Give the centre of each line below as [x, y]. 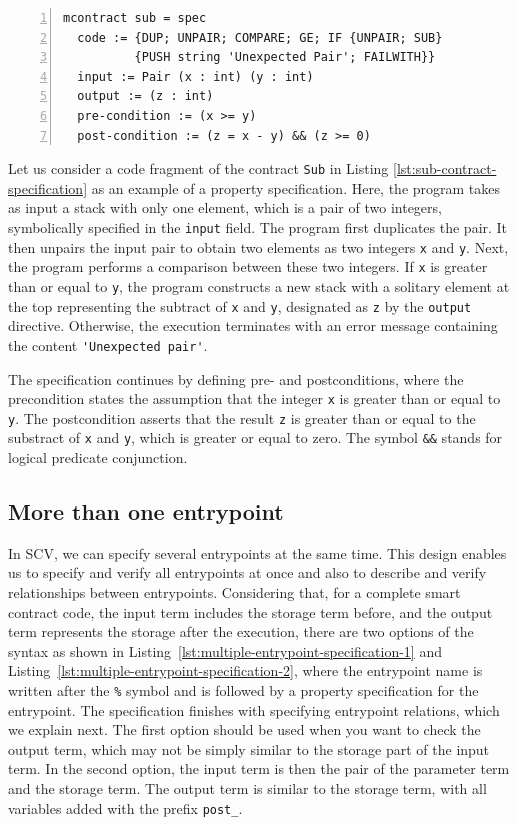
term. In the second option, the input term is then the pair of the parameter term [259, 768]
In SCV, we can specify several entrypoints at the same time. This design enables [257, 552]
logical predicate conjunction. [98, 457]
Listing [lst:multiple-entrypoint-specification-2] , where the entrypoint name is [245, 670]
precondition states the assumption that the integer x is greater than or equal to [254, 398]
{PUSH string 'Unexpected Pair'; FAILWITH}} [285, 57]
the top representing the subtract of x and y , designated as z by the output [240, 305]
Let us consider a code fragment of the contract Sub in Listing [198, 168]
